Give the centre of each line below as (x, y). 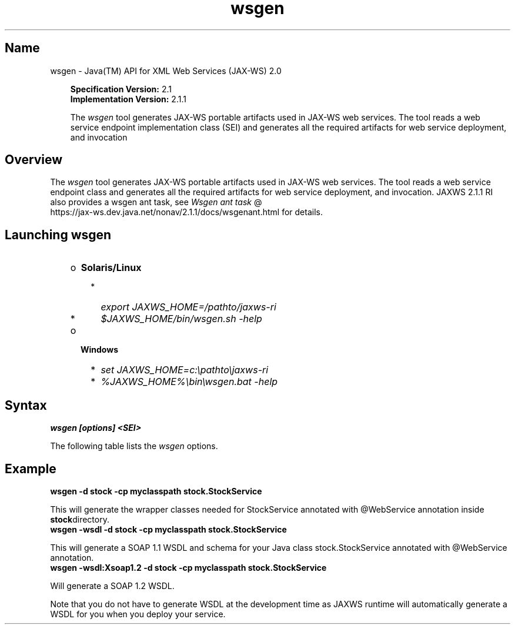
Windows (99, 350)
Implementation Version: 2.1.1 (128, 99)
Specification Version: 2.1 (121, 89)
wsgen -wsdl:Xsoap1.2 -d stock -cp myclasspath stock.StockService (188, 567)
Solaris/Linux (111, 268)
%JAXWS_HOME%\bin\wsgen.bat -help (189, 382)
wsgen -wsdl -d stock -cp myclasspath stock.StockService (168, 529)
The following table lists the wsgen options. (134, 446)
